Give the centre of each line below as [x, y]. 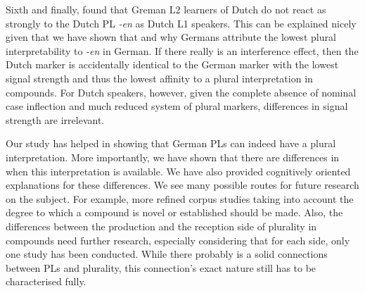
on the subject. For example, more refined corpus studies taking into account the [180, 198]
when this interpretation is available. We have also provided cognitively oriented [178, 171]
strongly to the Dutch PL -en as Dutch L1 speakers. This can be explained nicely [181, 23]
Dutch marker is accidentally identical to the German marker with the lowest [172, 64]
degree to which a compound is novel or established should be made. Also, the [174, 212]
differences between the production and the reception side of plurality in [161, 226]
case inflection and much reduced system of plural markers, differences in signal [177, 106]
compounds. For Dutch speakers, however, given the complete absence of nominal [181, 92]
